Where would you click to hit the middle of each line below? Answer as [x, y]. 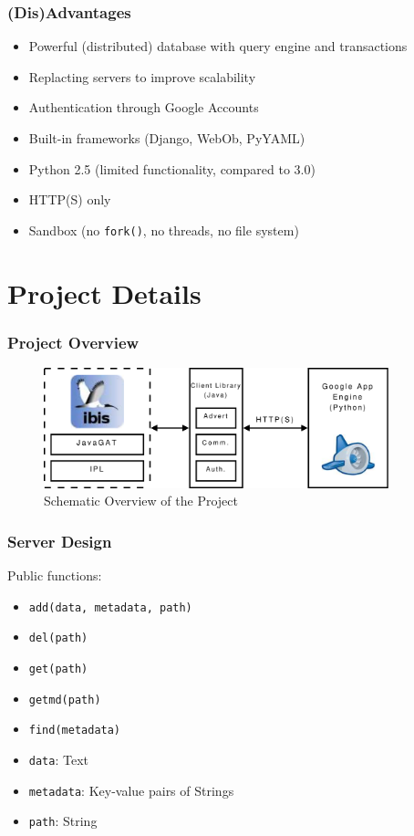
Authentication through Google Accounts [144, 107]
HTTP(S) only [70, 199]
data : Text [58, 760]
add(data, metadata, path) [110, 607]
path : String [63, 821]
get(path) [58, 669]
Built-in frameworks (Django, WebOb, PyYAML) [167, 138]
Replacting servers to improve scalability [142, 76]
